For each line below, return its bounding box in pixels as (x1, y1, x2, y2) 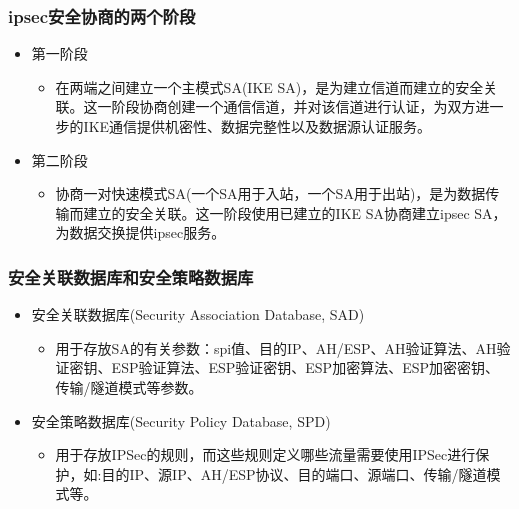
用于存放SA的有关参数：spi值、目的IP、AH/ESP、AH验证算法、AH (55, 337, 497, 358)
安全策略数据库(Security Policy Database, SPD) (31, 410, 331, 431)
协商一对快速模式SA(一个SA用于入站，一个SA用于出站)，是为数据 (55, 183, 486, 204)
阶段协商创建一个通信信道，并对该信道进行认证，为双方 (111, 96, 476, 117)
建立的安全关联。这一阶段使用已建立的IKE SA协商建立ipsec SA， (83, 202, 507, 223)
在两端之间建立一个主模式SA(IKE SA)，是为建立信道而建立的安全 (55, 76, 484, 97)
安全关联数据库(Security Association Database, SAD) (31, 304, 365, 325)
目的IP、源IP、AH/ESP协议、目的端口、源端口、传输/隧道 (101, 463, 487, 484)
